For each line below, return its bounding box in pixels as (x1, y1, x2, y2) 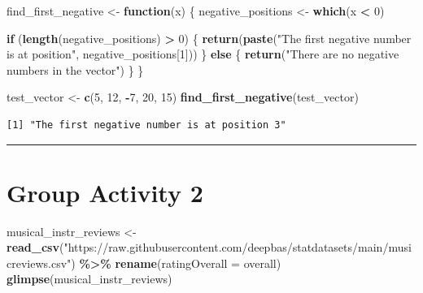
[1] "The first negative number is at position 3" (7, 118, 286, 131)
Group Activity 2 (7, 175, 203, 209)
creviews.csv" (7, 254, 72, 271)
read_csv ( (7, 239, 64, 256)
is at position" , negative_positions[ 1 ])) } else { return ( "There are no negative (7, 45, 399, 62)
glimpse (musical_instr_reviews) (7, 270, 172, 287)
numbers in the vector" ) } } (7, 61, 144, 78)
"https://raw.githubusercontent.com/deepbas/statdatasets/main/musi (63, 239, 412, 256)
